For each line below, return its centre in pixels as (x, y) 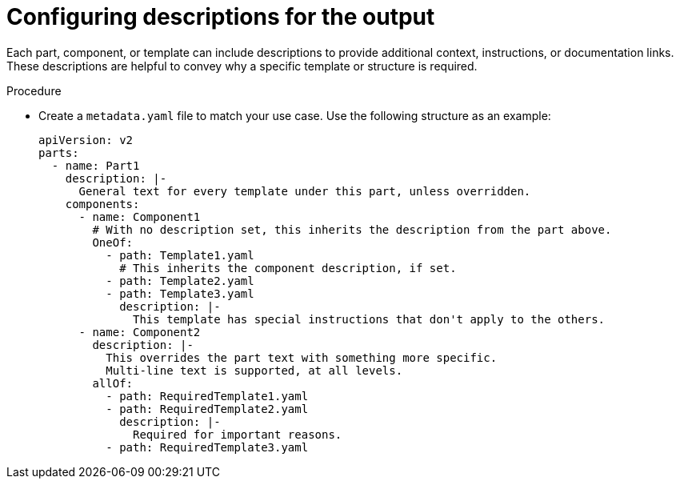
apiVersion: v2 (86, 140)
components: (102, 204)
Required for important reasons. (238, 434)
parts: (59, 152)
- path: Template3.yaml (180, 293)
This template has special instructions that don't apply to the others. (369, 319)
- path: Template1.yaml (180, 255)
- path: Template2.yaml (180, 281)
